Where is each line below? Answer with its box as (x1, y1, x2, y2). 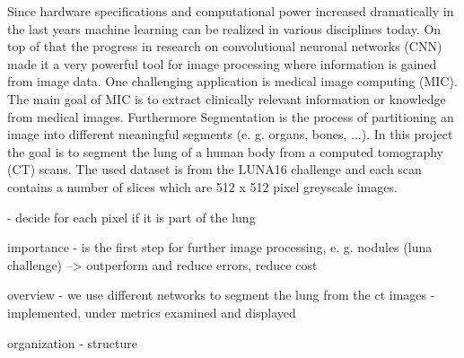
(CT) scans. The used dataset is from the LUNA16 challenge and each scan (7, 160, 422, 179)
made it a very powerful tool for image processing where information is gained (7, 54, 437, 73)
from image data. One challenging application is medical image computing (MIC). (7, 72, 458, 91)
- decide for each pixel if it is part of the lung (7, 207, 256, 226)
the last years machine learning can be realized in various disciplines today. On (7, 19, 442, 38)
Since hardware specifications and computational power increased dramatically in (7, 2, 454, 20)
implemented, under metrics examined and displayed (7, 302, 296, 321)
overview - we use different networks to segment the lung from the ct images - (7, 285, 435, 304)
